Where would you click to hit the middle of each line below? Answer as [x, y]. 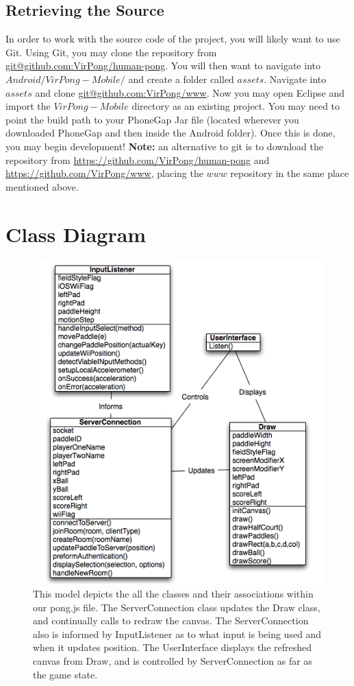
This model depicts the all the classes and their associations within [173, 594]
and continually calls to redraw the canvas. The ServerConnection [171, 620]
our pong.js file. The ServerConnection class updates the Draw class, [177, 607]
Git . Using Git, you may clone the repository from [111, 52]
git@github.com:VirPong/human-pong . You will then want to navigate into [163, 66]
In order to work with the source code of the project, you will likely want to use [173, 39]
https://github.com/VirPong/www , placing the [104, 173]
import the [28, 106]
